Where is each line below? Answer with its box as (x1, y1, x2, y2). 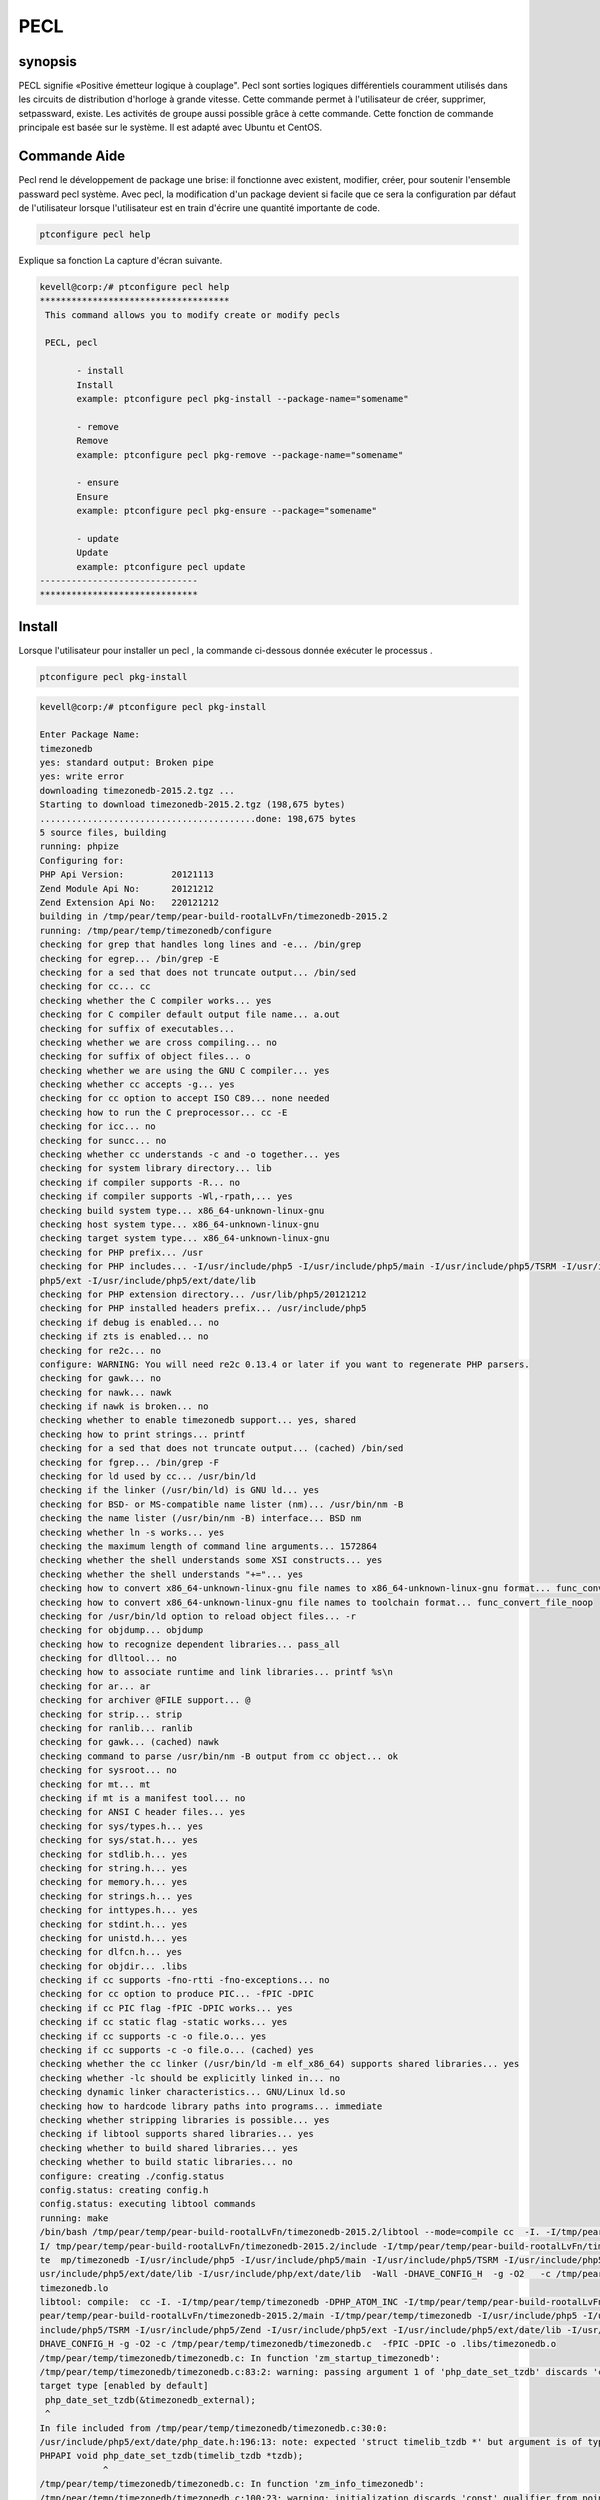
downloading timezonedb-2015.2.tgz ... (39, 785, 235, 796)
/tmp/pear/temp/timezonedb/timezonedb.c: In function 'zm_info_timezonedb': (39, 2478, 425, 2490)
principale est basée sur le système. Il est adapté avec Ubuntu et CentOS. (18, 121, 323, 134)
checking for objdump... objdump (39, 1625, 204, 1636)
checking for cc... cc (39, 981, 151, 992)
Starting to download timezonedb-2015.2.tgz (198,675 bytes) (39, 799, 346, 810)
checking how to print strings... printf (39, 1428, 246, 1440)
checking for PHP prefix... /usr (39, 1246, 204, 1258)
